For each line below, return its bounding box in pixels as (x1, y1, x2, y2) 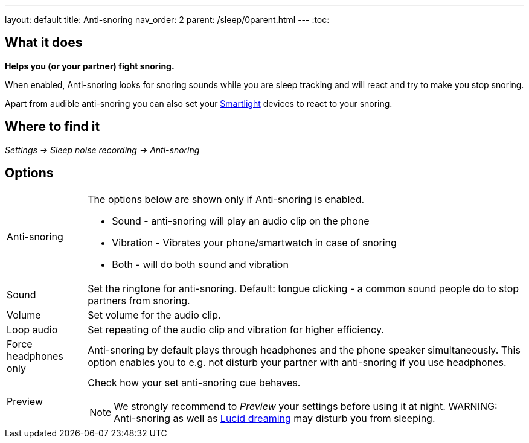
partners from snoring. (88, 294, 190, 307)
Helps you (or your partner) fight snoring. (5, 60, 175, 71)
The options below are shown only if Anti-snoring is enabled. (88, 193, 365, 205)
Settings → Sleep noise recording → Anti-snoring (5, 144, 200, 155)
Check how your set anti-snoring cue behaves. (88, 376, 301, 389)
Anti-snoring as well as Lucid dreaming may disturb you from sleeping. (114, 412, 435, 424)
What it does (5, 35, 83, 51)
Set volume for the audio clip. (88, 308, 221, 321)
